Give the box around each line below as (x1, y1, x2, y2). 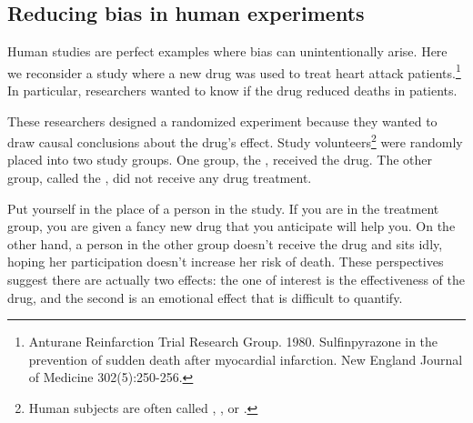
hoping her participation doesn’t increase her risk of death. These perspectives (7, 252, 444, 271)
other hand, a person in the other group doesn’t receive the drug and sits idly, (7, 234, 443, 253)
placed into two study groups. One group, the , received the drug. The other (7, 150, 433, 169)
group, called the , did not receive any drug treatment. (7, 168, 312, 187)
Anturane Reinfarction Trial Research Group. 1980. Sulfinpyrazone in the (28, 332, 438, 351)
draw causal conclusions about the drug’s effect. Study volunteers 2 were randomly (7, 130, 463, 151)
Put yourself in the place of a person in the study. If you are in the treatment (7, 198, 439, 217)
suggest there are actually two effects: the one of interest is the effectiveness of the (7, 270, 465, 289)
